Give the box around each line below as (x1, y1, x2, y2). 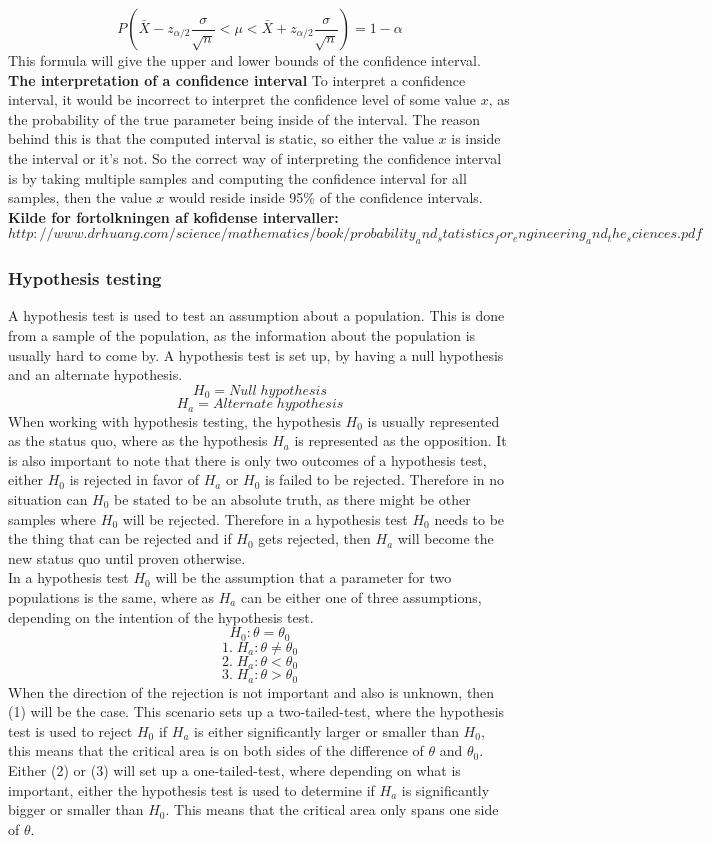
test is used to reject (8, 720, 133, 741)
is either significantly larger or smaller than (194, 720, 459, 741)
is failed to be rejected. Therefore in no (265, 469, 505, 490)
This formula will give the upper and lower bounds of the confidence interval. (8, 50, 481, 70)
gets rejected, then (258, 528, 371, 549)
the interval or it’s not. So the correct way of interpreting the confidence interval (8, 147, 502, 168)
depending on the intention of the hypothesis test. (8, 606, 314, 627)
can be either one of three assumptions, (240, 586, 482, 607)
